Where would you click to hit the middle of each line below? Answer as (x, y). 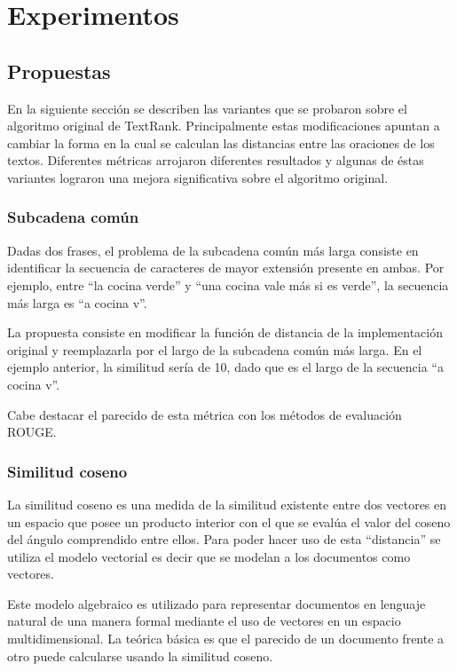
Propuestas (59, 71)
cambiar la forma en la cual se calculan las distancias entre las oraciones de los (221, 142)
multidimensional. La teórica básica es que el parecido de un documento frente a (226, 639)
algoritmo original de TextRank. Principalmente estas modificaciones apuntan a (224, 126)
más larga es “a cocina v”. (77, 302)
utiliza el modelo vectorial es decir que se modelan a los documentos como (209, 556)
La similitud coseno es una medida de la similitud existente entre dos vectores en (227, 504)
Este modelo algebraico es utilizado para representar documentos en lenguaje (217, 603)
